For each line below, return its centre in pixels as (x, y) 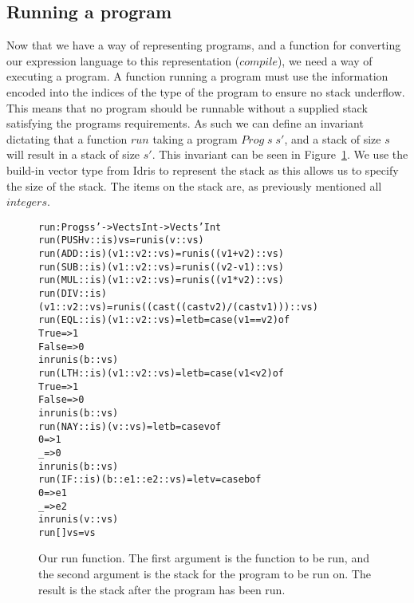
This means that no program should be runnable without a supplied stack (187, 107)
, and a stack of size (333, 138)
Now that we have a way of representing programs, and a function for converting (204, 45)
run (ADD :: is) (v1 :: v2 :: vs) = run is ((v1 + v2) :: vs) (161, 254)
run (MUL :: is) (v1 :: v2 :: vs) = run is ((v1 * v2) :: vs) (161, 280)
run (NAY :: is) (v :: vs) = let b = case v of (130, 426)
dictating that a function (67, 138)
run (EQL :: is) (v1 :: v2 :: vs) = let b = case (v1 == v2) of (164, 320)
